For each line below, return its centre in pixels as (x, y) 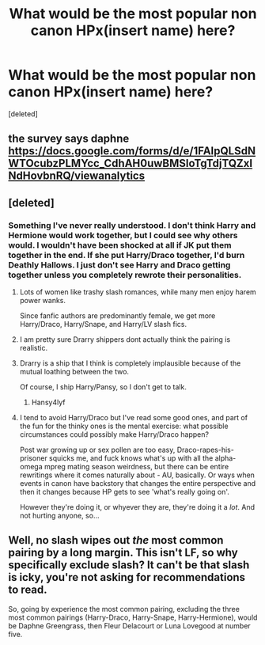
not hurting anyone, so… (59, 516)
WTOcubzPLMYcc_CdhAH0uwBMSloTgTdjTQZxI (131, 163)
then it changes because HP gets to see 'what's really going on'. (124, 492)
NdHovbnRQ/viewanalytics (76, 176)
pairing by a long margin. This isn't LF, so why (123, 553)
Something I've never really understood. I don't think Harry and (132, 225)
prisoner (33, 458)
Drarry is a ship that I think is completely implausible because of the (130, 363)
